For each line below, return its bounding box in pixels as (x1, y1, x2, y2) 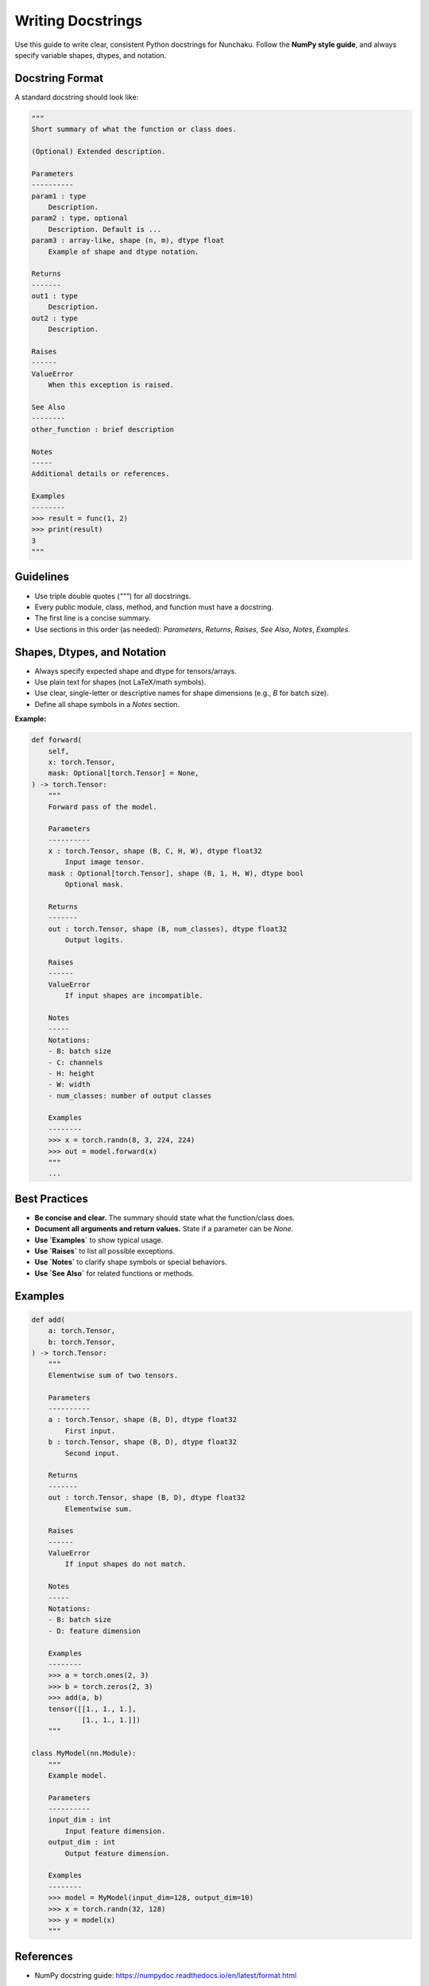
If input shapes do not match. (64, 1559, 187, 1569)
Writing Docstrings (14, 12, 143, 29)
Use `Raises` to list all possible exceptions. (34, 1246, 176, 1256)
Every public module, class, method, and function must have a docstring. (34, 602, 274, 612)
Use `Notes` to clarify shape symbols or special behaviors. (34, 1258, 227, 1267)
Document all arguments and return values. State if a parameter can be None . (34, 1224, 294, 1234)
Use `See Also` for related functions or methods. (34, 1268, 195, 1278)
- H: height (48, 1068, 95, 1078)
